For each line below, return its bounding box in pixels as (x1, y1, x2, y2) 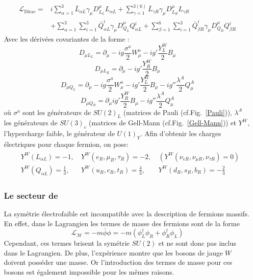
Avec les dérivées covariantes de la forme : (4, 33, 129, 44)
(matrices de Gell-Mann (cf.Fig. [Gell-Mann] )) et (89, 117, 236, 128)
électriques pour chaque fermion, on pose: (4, 139, 128, 149)
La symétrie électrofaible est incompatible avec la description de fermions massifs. (4, 208, 250, 218)
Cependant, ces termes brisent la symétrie (4, 238, 130, 248)
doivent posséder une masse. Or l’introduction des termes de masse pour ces (4, 257, 232, 267)
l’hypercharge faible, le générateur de (4, 128, 115, 139)
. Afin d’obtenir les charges (140, 128, 221, 139)
